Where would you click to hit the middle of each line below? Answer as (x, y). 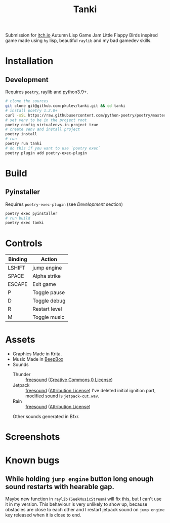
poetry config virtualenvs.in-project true (52, 125)
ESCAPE (18, 284)
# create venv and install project (43, 129)
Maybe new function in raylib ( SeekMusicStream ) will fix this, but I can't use (83, 499)
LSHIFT (17, 268)
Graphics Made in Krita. (37, 354)
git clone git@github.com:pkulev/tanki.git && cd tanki (65, 106)
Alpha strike (47, 276)
